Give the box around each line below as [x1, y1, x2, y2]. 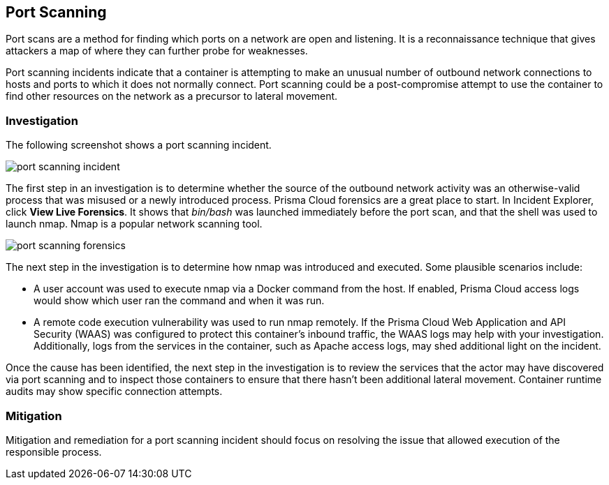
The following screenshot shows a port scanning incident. [6, 139, 272, 151]
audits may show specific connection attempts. [6, 385, 223, 398]
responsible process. [6, 445, 102, 458]
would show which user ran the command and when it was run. [34, 294, 325, 307]
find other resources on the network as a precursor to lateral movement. [6, 90, 338, 103]
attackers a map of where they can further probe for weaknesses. [6, 45, 308, 57]
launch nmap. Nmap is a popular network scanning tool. [6, 218, 263, 230]
